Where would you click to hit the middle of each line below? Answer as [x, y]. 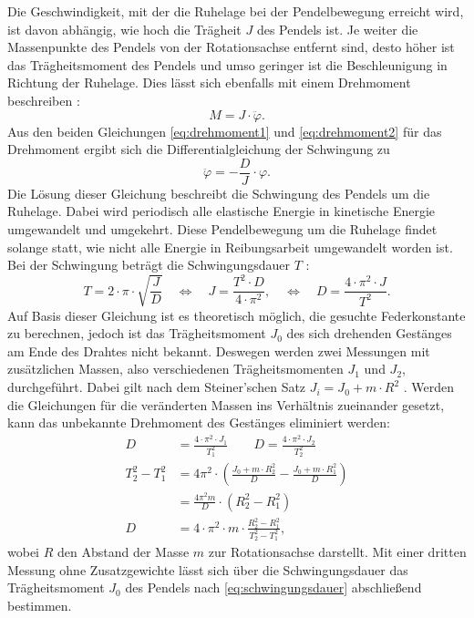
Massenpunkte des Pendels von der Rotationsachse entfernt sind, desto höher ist [231, 47]
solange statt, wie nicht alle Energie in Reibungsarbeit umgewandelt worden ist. [230, 247]
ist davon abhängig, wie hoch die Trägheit [124, 29]
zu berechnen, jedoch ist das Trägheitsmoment [137, 333]
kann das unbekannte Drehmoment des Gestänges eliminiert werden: [199, 422]
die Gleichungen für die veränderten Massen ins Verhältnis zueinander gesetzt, [226, 404]
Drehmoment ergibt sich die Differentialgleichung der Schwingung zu [199, 149]
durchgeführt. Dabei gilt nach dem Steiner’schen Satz [157, 387]
